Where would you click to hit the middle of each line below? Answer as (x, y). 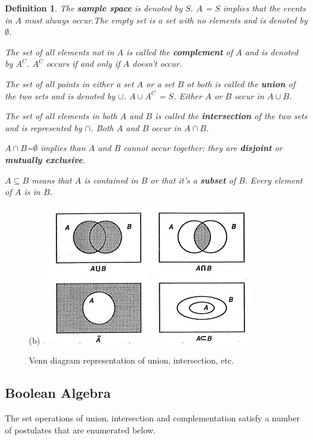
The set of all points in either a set (69, 83)
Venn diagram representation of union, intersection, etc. (132, 360)
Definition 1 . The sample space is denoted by (94, 8)
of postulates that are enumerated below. (81, 429)
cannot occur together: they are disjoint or (203, 148)
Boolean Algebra (58, 393)
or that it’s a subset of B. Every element (226, 180)
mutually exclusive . (45, 159)
